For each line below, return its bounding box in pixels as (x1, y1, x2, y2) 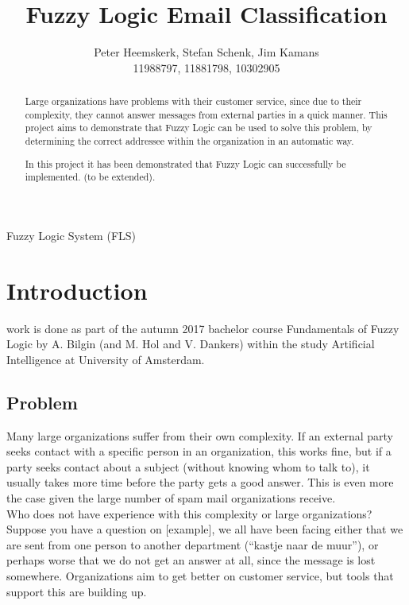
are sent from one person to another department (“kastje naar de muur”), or (6, 536, 379, 553)
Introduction (6, 273, 148, 306)
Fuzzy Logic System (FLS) (6, 227, 137, 243)
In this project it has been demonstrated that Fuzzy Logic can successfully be (25, 157, 346, 170)
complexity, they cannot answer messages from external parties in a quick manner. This (25, 107, 388, 121)
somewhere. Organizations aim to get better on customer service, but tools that (6, 567, 394, 584)
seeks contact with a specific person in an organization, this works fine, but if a (6, 443, 392, 460)
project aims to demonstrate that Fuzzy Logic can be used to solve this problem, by (25, 121, 372, 134)
